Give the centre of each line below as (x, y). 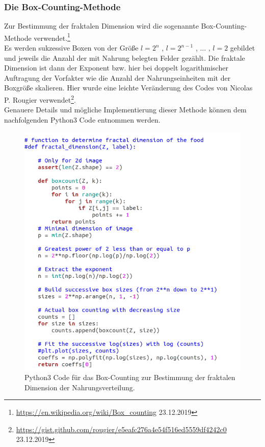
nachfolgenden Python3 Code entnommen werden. (82, 119)
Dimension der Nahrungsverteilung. (80, 387)
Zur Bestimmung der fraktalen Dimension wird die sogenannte (101, 26)
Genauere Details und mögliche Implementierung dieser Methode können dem (125, 110)
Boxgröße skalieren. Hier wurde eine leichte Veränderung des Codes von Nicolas (128, 88)
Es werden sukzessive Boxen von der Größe (71, 48)
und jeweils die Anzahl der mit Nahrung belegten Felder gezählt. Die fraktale (125, 57)
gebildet (243, 48)
